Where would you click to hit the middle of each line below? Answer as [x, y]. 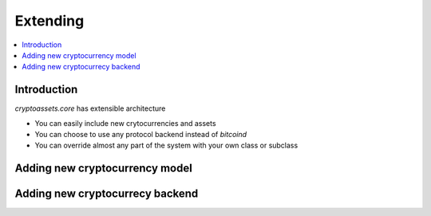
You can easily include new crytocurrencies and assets [125, 123]
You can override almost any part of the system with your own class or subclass [166, 145]
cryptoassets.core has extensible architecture [90, 108]
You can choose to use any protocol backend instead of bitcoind [141, 135]
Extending [49, 21]
